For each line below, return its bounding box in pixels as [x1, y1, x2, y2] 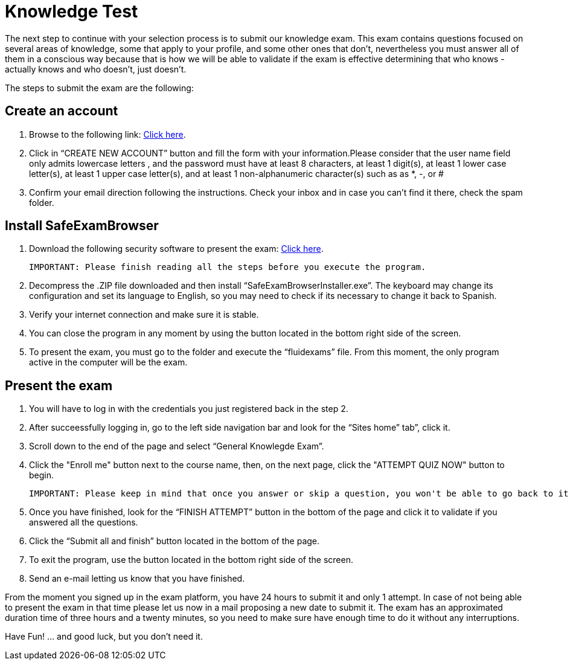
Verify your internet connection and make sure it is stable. [29, 309, 259, 320]
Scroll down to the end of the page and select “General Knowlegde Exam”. [29, 441, 324, 452]
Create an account [5, 103, 118, 119]
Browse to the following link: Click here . [29, 129, 186, 140]
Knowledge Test [5, 1, 138, 22]
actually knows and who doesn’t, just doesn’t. [5, 63, 187, 74]
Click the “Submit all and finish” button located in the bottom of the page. [29, 536, 320, 547]
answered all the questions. [29, 517, 138, 528]
